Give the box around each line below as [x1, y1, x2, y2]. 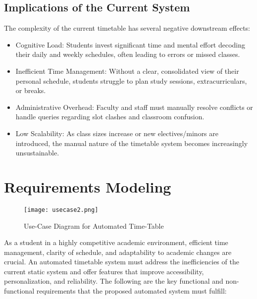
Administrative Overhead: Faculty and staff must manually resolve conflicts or [15, 101, 253, 112]
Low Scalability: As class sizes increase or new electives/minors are [15, 128, 219, 138]
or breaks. [15, 85, 46, 96]
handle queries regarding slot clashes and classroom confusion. [15, 111, 205, 122]
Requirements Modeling [4, 176, 171, 197]
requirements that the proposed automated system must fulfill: [36, 286, 227, 296]
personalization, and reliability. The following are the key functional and [4, 276, 223, 286]
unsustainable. [15, 148, 59, 158]
